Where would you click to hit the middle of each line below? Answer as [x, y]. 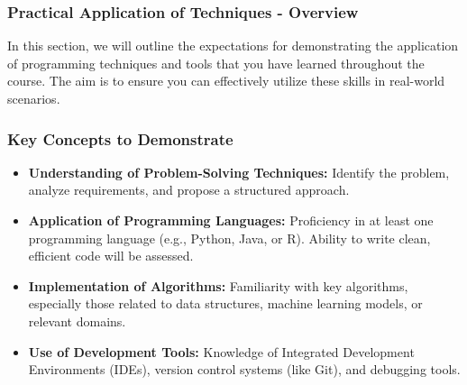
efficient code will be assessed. [111, 256]
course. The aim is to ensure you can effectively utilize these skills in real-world [226, 81]
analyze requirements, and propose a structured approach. [189, 190]
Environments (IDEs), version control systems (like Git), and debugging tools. [244, 369]
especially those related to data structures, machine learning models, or [225, 303]
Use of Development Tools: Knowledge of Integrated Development [221, 351]
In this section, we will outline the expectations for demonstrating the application [233, 46]
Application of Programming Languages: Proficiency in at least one [231, 220]
